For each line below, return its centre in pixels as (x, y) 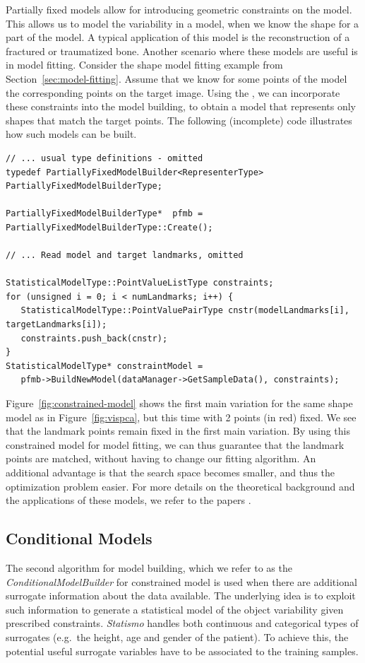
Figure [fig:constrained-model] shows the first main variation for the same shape (179, 403)
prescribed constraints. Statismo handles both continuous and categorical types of (182, 623)
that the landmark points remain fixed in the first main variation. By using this (178, 431)
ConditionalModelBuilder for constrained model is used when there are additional (181, 581)
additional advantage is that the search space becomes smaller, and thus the (170, 472)
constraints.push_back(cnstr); (94, 338)
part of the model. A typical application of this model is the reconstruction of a (178, 37)
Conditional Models (79, 538)
